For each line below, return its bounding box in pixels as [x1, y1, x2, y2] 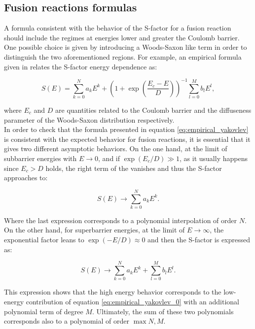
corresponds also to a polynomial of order [4, 316, 129, 326]
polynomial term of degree [4, 306, 83, 316]
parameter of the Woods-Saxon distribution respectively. [4, 114, 175, 125]
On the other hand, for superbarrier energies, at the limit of [4, 225, 185, 235]
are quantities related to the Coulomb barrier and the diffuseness [55, 105, 252, 115]
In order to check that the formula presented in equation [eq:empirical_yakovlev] [4, 124, 249, 134]
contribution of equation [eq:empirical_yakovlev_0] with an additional [26, 296, 239, 306]
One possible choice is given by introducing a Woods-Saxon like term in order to [4, 42, 247, 52]
